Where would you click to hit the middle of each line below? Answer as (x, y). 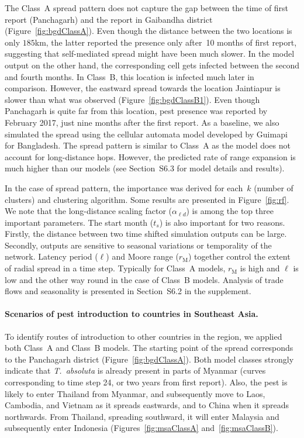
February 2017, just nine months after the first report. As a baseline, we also (142, 122)
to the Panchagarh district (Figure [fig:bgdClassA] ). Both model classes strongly (149, 359)
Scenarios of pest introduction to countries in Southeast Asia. (132, 314)
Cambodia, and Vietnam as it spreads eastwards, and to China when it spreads (147, 405)
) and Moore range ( (142, 256)
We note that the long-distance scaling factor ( (89, 211)
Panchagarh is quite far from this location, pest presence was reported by (136, 111)
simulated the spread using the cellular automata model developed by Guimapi (146, 134)
